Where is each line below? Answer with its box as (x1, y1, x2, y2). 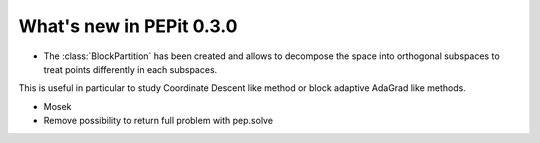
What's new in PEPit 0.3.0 (18, 15, 238, 37)
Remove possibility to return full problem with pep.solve (43, 115, 274, 127)
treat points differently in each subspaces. (43, 63, 218, 75)
